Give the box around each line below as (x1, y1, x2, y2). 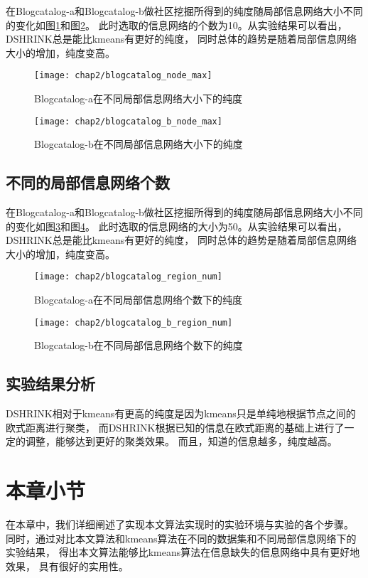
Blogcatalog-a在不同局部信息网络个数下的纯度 (34, 292, 243, 307)
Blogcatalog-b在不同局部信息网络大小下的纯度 (34, 137, 243, 151)
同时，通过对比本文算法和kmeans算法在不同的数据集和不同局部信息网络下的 (6, 530, 357, 545)
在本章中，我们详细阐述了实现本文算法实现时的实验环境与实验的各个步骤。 (6, 517, 354, 532)
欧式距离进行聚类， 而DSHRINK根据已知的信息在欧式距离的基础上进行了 (6, 419, 345, 434)
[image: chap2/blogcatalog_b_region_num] (34, 317, 233, 328)
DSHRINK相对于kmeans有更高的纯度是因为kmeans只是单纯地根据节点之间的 (6, 406, 356, 421)
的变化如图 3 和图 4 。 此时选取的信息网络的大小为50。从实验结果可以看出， (6, 218, 347, 233)
